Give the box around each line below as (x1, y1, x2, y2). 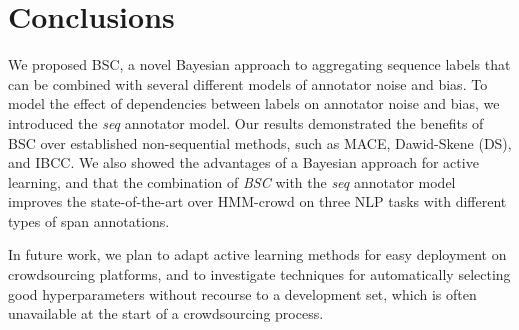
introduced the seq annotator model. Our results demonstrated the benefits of (8, 112, 484, 133)
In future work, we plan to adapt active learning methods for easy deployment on (8, 244, 507, 265)
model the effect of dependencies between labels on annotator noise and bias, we (8, 93, 500, 114)
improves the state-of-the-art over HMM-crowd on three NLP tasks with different (8, 191, 507, 212)
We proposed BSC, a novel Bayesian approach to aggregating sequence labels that (8, 54, 511, 75)
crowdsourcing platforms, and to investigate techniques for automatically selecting (8, 264, 511, 285)
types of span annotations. (8, 210, 170, 231)
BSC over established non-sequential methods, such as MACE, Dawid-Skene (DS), (8, 132, 512, 153)
